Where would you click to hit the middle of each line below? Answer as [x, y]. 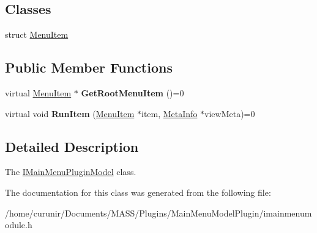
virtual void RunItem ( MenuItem [70, 113]
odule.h [19, 225]
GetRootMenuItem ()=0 [132, 93]
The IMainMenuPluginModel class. [71, 172]
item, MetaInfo [169, 113]
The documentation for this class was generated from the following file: [138, 192]
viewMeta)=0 [230, 113]
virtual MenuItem [38, 93]
